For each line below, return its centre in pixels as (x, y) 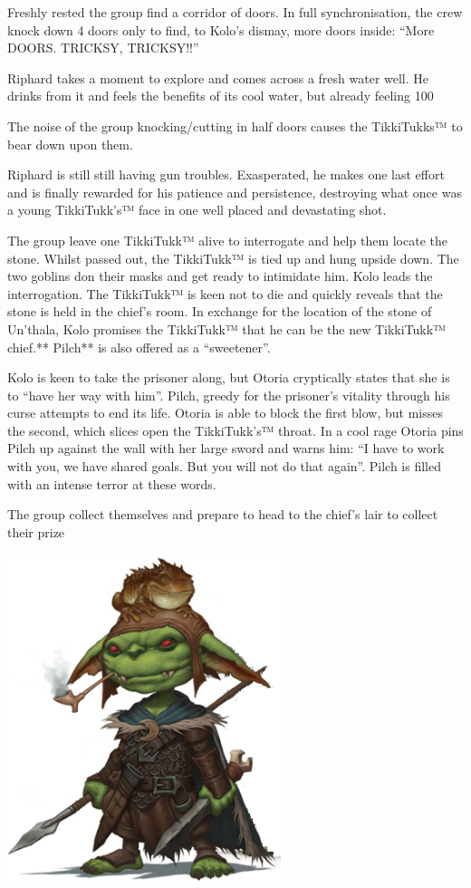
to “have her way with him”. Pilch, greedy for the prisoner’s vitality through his (229, 395)
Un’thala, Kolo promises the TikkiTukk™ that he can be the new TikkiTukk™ (226, 328)
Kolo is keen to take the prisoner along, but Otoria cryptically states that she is (229, 377)
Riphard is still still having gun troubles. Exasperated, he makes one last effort (226, 174)
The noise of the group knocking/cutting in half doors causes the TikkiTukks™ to (235, 125)
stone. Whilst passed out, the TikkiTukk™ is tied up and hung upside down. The (233, 258)
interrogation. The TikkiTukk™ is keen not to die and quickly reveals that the (225, 293)
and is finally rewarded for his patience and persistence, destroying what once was (235, 192)
